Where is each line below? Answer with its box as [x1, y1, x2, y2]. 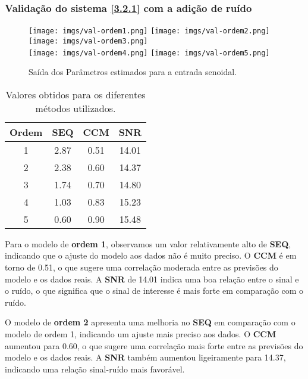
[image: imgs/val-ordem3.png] [29, 36, 148, 45]
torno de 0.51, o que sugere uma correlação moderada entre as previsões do [5, 260, 278, 273]
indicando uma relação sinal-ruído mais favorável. [5, 362, 185, 375]
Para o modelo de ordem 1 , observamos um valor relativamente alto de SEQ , [5, 237, 291, 250]
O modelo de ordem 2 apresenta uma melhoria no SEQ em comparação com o [5, 316, 296, 328]
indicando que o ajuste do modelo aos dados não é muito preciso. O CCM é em [5, 249, 297, 262]
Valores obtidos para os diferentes [5, 87, 146, 101]
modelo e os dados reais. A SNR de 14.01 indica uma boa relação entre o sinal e [5, 272, 299, 285]
